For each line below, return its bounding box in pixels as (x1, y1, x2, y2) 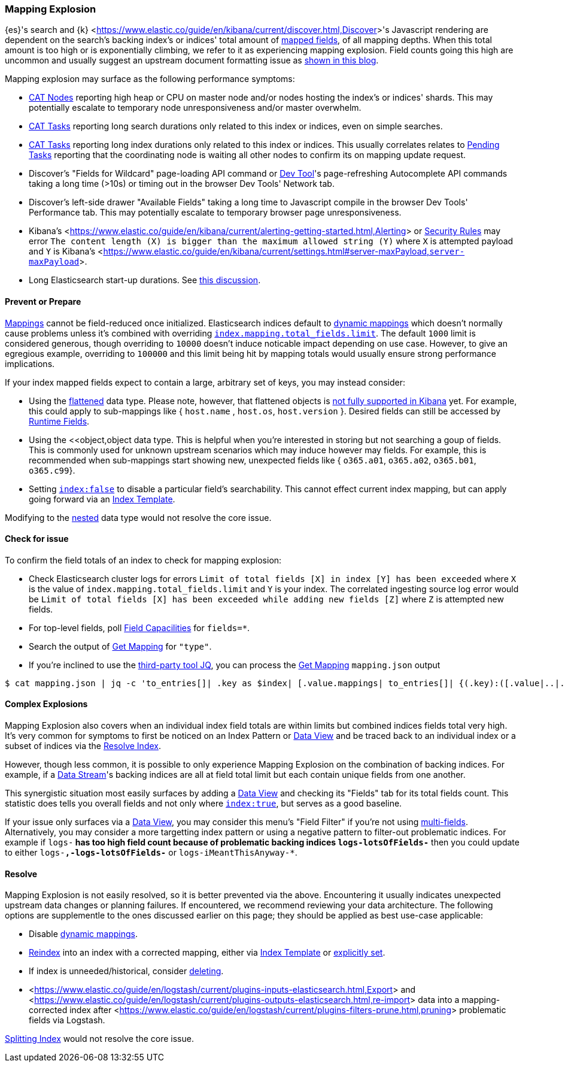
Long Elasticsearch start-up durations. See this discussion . (29, 275, 261, 286)
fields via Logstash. (29, 1015, 105, 1026)
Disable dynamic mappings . (29, 929, 138, 939)
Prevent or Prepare (5, 296, 81, 307)
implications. (5, 358, 55, 369)
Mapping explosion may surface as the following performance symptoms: (5, 74, 295, 84)
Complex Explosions (5, 699, 88, 710)
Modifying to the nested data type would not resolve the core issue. (5, 512, 272, 523)
